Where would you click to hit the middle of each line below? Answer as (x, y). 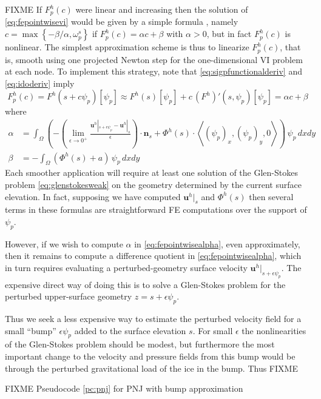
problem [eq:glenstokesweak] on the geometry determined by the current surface (153, 184)
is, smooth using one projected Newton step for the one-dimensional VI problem (154, 59)
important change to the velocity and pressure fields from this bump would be (150, 356)
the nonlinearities (274, 330)
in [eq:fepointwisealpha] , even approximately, (217, 243)
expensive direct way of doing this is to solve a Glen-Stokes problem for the (145, 284)
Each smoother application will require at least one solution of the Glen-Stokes (151, 173)
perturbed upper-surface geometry (69, 296)
